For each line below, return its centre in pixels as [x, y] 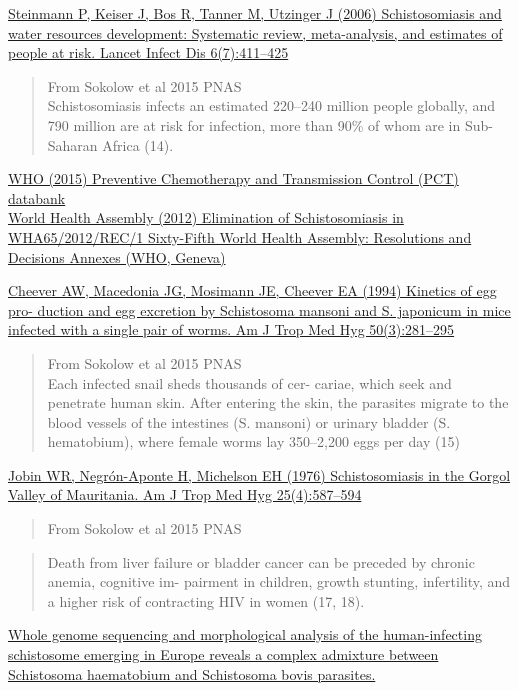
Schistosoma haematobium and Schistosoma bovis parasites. [192, 673]
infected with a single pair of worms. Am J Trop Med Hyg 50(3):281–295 [231, 329]
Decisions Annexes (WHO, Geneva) [117, 256]
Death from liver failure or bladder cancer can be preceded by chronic [261, 561]
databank [37, 197]
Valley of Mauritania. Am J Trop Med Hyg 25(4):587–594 [185, 494]
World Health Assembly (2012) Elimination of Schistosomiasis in [206, 217]
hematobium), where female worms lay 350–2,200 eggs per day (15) [253, 441]
